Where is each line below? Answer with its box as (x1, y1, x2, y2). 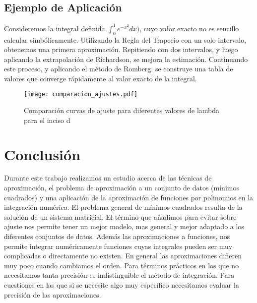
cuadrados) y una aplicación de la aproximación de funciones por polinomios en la (4, 192, 254, 202)
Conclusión (4, 144, 81, 164)
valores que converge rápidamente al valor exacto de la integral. (4, 73, 197, 83)
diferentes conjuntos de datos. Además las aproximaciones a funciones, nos (4, 231, 230, 241)
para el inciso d (24, 115, 70, 125)
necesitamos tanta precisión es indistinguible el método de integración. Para (4, 270, 235, 280)
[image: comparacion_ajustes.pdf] (24, 91, 138, 98)
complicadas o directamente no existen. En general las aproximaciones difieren (4, 250, 242, 261)
